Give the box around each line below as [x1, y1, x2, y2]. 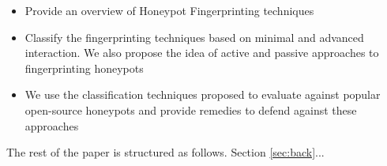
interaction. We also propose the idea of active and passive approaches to [24, 44, 379, 61]
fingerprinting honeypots [24, 59, 144, 76]
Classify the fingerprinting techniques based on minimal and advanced [24, 28, 364, 45]
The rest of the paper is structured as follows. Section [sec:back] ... [6, 144, 325, 160]
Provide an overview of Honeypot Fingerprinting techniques [24, 2, 314, 18]
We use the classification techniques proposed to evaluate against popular [24, 86, 381, 103]
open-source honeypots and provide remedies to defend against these [24, 101, 357, 118]
